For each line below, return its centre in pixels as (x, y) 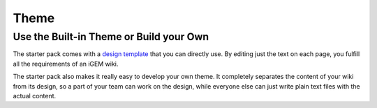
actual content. (35, 96)
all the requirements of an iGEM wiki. (66, 64)
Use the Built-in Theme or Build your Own (111, 37)
